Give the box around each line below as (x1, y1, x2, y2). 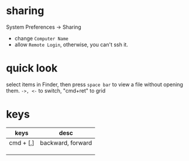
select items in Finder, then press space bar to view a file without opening (6, 81, 183, 88)
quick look (6, 61, 58, 75)
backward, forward (40, 139, 92, 147)
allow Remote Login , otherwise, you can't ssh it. (14, 41, 129, 48)
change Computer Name (14, 35, 68, 42)
